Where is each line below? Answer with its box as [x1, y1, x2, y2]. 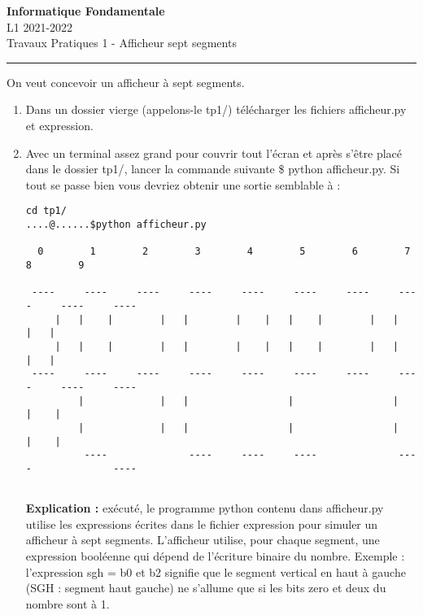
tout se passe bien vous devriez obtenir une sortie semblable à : [25, 176, 341, 193]
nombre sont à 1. [25, 595, 110, 612]
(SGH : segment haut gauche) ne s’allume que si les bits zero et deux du [25, 579, 386, 596]
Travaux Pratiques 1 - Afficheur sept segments [7, 34, 237, 51]
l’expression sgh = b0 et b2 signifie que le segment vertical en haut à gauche [25, 563, 406, 580]
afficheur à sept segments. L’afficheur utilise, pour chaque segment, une [25, 531, 380, 548]
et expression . [25, 116, 94, 133]
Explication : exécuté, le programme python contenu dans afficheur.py [25, 499, 384, 517]
